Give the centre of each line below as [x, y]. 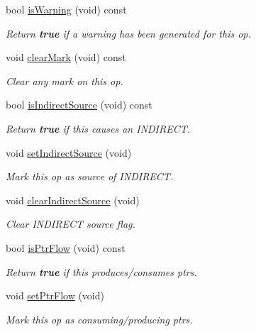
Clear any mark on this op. [65, 81]
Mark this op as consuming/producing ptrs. [99, 319]
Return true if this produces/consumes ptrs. [101, 271]
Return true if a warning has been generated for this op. [128, 33]
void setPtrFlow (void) [55, 295]
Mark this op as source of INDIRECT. [90, 176]
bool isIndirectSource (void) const [79, 105]
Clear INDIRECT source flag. [71, 224]
